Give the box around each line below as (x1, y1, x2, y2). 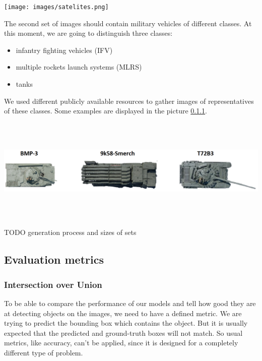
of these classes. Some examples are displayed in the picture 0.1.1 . (4, 105, 208, 116)
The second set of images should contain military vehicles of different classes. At (4, 18, 252, 28)
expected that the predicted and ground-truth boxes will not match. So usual (4, 327, 243, 338)
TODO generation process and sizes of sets (4, 227, 137, 237)
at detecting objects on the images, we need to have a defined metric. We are (4, 308, 242, 318)
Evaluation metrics (4, 252, 104, 267)
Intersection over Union (4, 278, 102, 290)
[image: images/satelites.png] (4, 4, 109, 11)
